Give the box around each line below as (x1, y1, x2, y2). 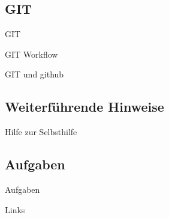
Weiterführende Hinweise (5, 97, 164, 116)
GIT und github (5, 68, 64, 80)
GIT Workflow (5, 47, 58, 60)
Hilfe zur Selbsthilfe (5, 126, 77, 138)
